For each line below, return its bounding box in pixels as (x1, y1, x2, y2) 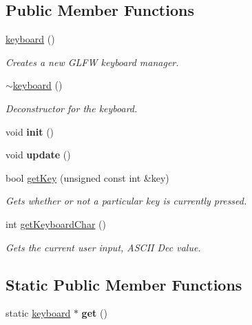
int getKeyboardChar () (6, 216, 106, 231)
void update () (6, 147, 71, 162)
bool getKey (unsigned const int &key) (6, 170, 169, 185)
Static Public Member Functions (6, 273, 242, 295)
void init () (6, 124, 54, 138)
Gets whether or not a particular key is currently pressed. (6, 193, 247, 208)
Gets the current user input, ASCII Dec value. (6, 240, 201, 254)
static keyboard (6, 306, 71, 320)
